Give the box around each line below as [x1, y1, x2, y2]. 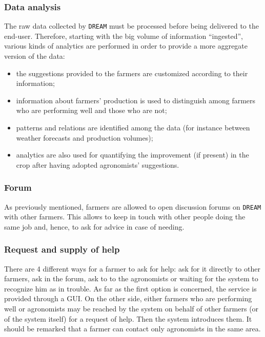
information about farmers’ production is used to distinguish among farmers [16, 95, 256, 105]
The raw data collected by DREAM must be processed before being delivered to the [4, 20, 259, 31]
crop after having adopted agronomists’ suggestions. [16, 159, 179, 170]
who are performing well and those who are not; [16, 105, 167, 116]
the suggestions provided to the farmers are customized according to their [16, 68, 248, 78]
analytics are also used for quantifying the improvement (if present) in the [16, 149, 249, 160]
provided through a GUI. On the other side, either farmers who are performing [4, 293, 252, 304]
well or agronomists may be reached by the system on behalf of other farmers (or [4, 303, 259, 314]
